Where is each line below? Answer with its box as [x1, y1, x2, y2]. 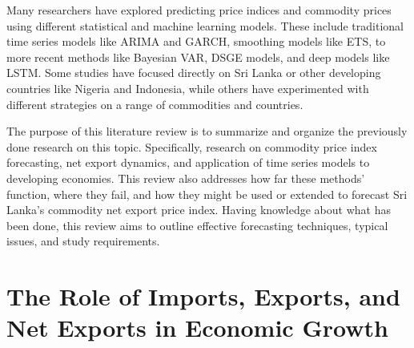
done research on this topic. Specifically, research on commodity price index [6, 138, 377, 155]
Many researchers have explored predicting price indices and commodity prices [6, 2, 392, 18]
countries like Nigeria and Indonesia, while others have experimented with [6, 79, 369, 96]
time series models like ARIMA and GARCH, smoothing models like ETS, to [6, 33, 386, 50]
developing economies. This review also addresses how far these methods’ [6, 169, 365, 186]
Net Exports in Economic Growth [6, 311, 388, 344]
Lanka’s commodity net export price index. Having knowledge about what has [6, 201, 391, 218]
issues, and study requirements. [6, 233, 160, 249]
